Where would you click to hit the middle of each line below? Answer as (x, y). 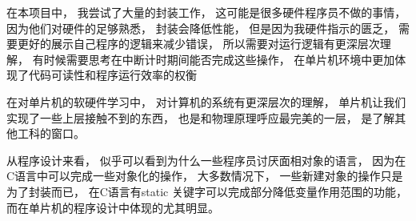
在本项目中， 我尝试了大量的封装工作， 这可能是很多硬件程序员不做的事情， (206, 12)
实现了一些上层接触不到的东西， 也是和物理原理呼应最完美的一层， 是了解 (201, 117)
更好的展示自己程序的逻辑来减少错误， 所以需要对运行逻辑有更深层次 (198, 44)
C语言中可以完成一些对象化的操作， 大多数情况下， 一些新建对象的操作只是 (205, 176)
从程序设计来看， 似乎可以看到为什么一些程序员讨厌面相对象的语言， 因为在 (206, 160)
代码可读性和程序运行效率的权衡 (112, 75)
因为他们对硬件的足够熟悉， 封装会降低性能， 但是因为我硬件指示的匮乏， (201, 28)
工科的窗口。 (51, 133)
